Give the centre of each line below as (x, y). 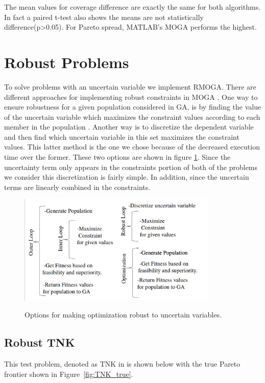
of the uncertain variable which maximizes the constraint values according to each (132, 116)
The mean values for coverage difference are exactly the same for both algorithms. (132, 7)
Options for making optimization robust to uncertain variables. (123, 315)
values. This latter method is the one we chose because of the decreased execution (132, 147)
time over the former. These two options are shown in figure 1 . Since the (117, 157)
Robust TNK (40, 342)
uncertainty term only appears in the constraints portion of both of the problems (131, 167)
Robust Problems (67, 62)
